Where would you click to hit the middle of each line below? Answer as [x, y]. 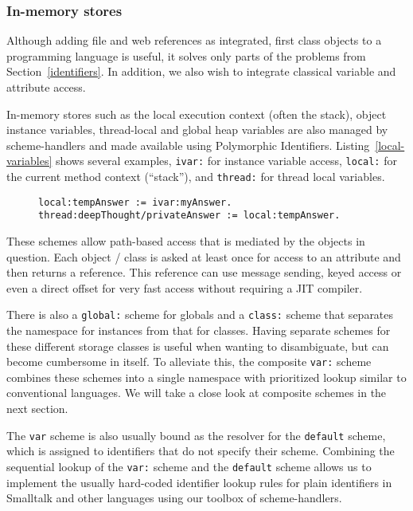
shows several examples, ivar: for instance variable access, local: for [226, 161]
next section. [37, 409]
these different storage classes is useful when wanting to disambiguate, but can [198, 346]
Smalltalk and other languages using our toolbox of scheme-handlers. [174, 498]
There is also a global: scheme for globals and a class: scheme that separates [200, 314]
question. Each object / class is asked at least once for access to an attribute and [204, 256]
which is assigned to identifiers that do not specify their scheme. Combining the [201, 451]
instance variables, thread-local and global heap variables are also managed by [197, 130]
